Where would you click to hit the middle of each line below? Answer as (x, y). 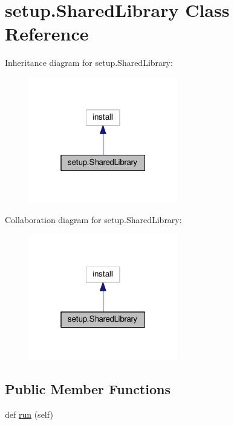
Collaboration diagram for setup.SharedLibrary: (93, 220)
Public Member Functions (88, 389)
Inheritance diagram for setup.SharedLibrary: (89, 63)
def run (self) (29, 414)
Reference (47, 34)
